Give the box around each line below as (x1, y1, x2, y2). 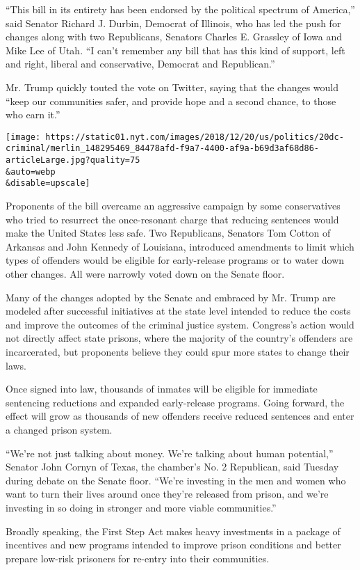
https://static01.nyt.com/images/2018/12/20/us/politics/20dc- (45, 132, 344, 142)
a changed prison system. (6, 422, 113, 436)
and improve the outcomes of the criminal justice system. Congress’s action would (6, 317, 354, 331)
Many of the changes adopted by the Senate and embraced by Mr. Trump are (6, 290, 336, 304)
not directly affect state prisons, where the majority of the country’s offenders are (6, 331, 353, 345)
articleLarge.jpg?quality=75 (6, 155, 140, 166)
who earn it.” (6, 107, 60, 122)
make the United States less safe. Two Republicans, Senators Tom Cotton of (6, 225, 331, 240)
